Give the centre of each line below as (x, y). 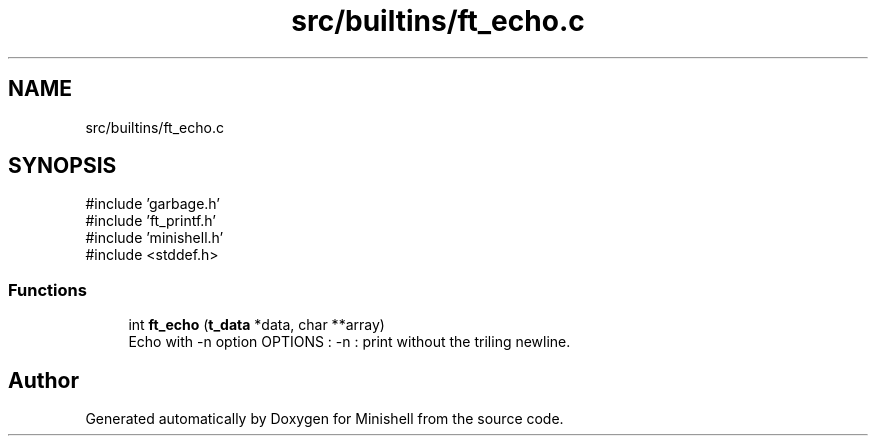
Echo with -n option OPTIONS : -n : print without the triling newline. (349, 342)
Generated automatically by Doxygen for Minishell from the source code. (324, 419)
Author (43, 380)
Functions (47, 289)
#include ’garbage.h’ (152, 204)
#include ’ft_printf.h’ (151, 221)
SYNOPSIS (62, 166)
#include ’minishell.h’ (154, 238)
